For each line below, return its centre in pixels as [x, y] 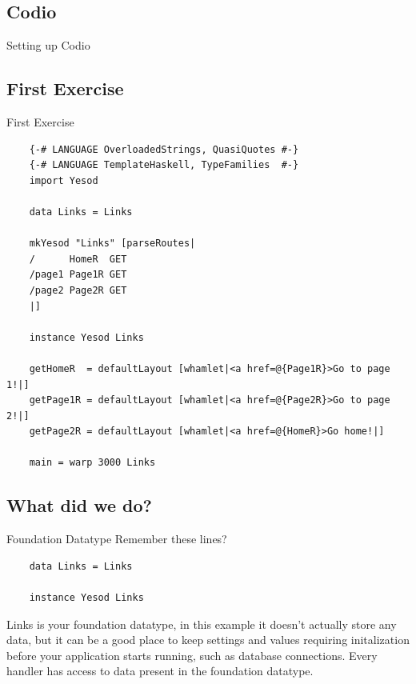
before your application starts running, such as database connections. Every [192, 655]
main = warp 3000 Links [92, 463]
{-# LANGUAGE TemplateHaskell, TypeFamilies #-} [164, 165]
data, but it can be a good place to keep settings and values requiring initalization [208, 640]
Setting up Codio [48, 45]
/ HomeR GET [78, 259]
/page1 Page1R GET [78, 275]
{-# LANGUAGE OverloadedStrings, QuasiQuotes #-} [164, 149]
